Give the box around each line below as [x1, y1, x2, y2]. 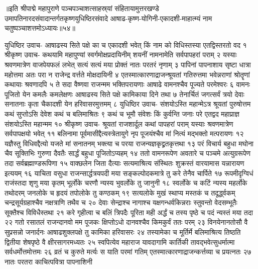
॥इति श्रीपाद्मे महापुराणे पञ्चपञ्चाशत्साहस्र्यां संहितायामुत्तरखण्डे [5, 3, 159, 13]
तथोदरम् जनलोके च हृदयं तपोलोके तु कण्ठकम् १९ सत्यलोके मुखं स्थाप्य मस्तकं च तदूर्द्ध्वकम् [5, 187, 235, 198]
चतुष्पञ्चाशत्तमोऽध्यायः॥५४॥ [5, 23, 75, 33]
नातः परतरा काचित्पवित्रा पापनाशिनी [5, 256, 92, 266]
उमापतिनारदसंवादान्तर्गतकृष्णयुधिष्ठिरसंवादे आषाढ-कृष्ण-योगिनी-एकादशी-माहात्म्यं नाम [5, 13, 212, 23]
